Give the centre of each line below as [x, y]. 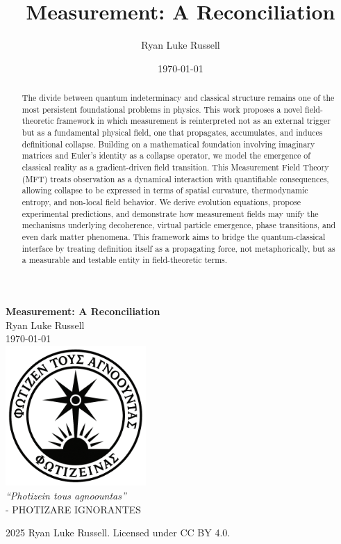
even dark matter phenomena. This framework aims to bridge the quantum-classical [174, 236]
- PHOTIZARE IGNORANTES [74, 509]
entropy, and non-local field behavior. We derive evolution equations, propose [161, 202]
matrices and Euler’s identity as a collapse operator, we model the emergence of [166, 155]
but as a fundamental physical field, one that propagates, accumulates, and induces [172, 133]
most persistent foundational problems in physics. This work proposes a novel [162, 109]
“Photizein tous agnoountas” [66, 495]
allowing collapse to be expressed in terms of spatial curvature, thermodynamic [165, 190]
